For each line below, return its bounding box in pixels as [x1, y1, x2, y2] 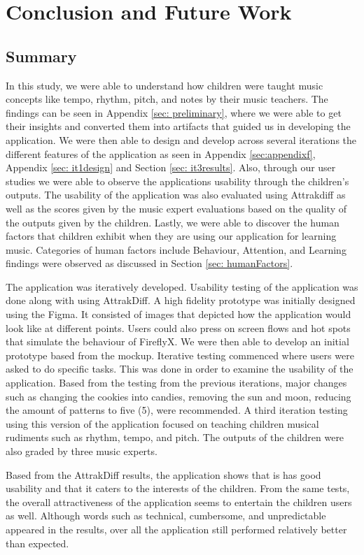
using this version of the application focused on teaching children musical [6, 416, 319, 431]
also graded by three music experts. [6, 444, 157, 459]
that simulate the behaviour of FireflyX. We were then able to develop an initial [6, 334, 349, 349]
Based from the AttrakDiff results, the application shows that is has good [6, 467, 321, 482]
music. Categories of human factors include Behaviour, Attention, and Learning [6, 242, 346, 257]
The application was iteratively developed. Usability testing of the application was [6, 279, 358, 294]
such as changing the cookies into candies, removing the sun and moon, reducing [6, 389, 351, 403]
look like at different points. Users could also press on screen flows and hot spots [6, 320, 351, 335]
